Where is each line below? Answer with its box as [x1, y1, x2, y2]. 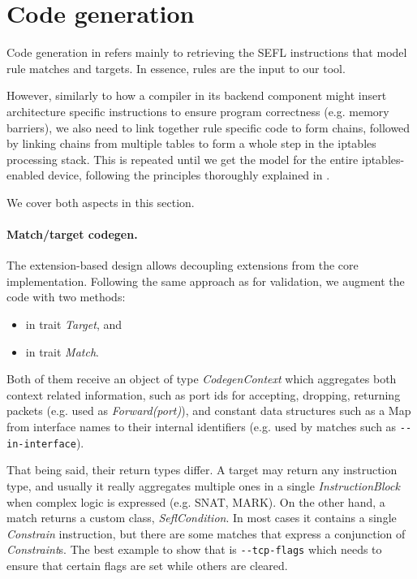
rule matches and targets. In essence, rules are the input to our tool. [6, 59, 346, 76]
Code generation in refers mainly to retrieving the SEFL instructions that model [6, 44, 407, 61]
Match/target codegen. [6, 226, 138, 243]
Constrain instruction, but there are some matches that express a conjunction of [6, 525, 406, 542]
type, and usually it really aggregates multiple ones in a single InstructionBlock [6, 477, 400, 494]
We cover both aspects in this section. [6, 193, 195, 210]
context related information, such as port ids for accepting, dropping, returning [6, 386, 401, 403]
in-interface [6, 438, 76, 450]
